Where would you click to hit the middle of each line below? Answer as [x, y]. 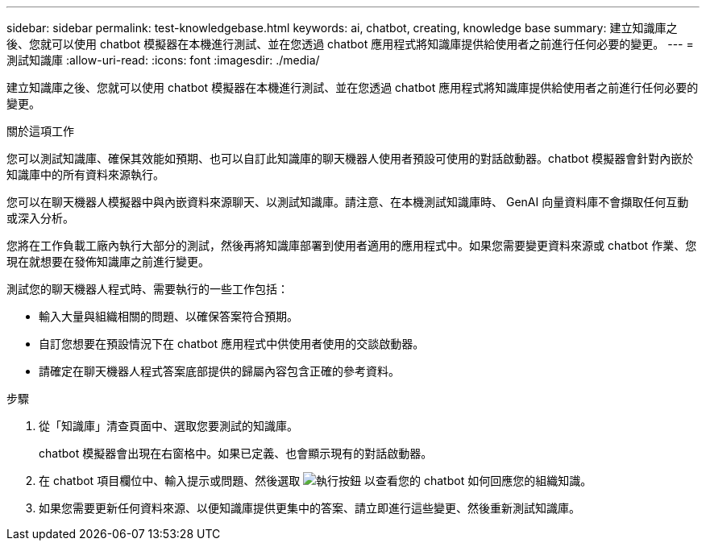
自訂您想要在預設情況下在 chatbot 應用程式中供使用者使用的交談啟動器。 [232, 344]
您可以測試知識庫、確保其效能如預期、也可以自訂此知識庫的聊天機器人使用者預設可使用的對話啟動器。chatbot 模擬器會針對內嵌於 [350, 158]
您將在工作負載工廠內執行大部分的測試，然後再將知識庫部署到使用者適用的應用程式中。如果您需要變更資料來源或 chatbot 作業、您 [352, 245]
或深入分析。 [40, 218]
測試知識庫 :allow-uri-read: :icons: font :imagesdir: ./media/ [163, 60]
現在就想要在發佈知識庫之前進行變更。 [108, 261]
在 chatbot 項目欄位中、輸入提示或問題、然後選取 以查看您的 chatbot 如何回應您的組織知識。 [316, 481]
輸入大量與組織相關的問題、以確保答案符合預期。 [168, 316]
